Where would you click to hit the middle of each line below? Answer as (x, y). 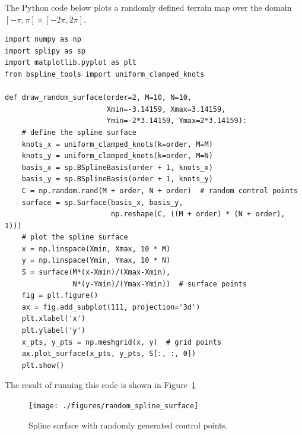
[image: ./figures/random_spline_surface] (114, 406)
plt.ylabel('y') (54, 331)
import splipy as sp (45, 51)
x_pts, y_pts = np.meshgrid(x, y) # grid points (122, 342)
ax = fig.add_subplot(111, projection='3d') (111, 307)
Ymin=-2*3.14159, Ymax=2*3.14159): (177, 121)
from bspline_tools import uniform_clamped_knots (105, 74)
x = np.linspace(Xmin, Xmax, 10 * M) (96, 249)
